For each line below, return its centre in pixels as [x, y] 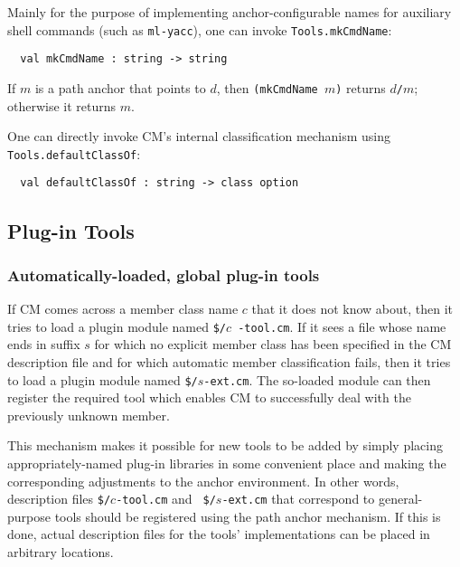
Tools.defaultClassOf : [74, 153]
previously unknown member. [89, 415]
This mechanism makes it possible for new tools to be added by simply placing [225, 445]
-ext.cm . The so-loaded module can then [317, 379]
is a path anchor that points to [120, 87]
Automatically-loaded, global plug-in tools [164, 274]
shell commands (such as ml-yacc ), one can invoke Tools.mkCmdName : [200, 29]
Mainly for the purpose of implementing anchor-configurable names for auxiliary [230, 12]
